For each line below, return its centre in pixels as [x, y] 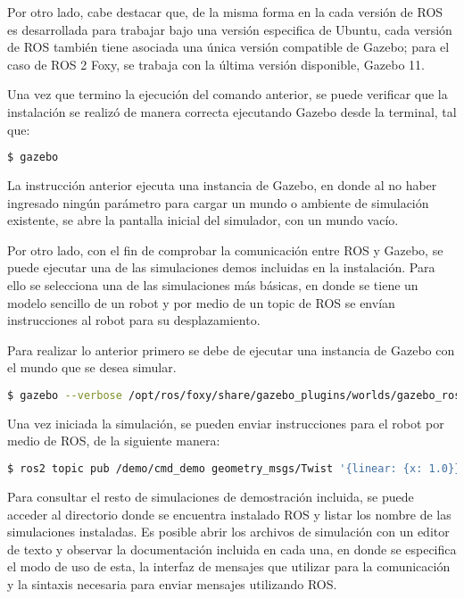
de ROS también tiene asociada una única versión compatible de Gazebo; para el [228, 47]
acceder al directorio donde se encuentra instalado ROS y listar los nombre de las [229, 514]
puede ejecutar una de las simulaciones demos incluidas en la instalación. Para [221, 267]
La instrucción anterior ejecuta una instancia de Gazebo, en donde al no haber [222, 185]
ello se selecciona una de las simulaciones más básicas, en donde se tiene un [213, 285]
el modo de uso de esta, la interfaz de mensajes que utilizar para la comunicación [229, 566]
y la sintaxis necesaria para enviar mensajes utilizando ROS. [172, 583]
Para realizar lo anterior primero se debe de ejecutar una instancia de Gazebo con [231, 349]
